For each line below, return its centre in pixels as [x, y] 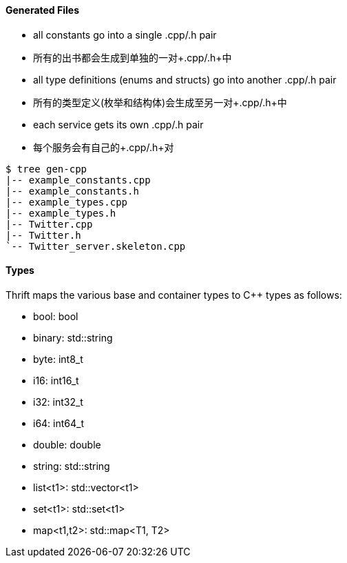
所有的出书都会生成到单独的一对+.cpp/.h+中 [133, 57]
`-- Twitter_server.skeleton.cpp [96, 246]
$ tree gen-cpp [46, 169]
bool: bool [56, 316]
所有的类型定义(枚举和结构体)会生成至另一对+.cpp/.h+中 [160, 102]
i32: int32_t [58, 402]
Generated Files [42, 10]
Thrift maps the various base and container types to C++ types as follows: [174, 295]
